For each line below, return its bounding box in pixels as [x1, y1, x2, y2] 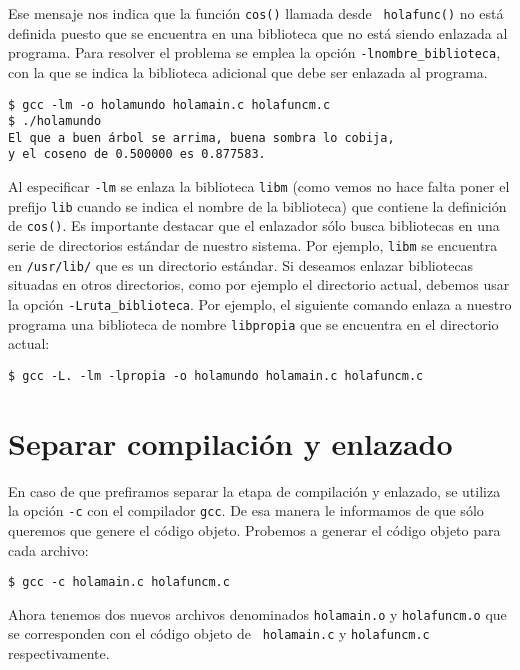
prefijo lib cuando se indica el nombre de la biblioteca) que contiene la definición [8, 195, 507, 216]
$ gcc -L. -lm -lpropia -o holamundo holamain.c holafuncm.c [8, 368, 424, 383]
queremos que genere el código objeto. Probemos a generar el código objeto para [8, 519, 501, 540]
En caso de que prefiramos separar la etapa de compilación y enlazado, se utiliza [8, 480, 501, 501]
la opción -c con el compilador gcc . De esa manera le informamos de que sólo [8, 500, 484, 521]
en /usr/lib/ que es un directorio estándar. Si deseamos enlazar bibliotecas [8, 254, 474, 275]
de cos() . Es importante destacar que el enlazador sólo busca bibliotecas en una [8, 215, 500, 236]
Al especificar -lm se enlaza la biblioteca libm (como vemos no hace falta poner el [8, 176, 510, 197]
